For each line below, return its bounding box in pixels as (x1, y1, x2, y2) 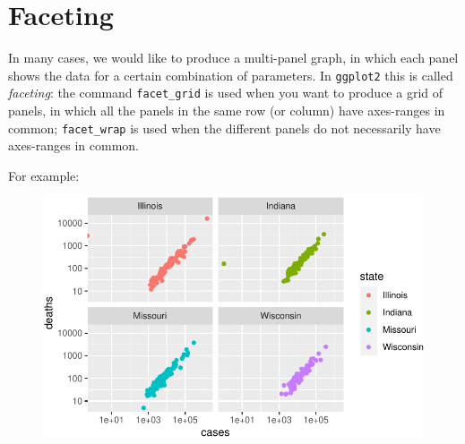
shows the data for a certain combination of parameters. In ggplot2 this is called (8, 65, 453, 84)
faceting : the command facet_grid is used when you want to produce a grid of (8, 83, 443, 102)
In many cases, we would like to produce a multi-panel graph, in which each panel (8, 48, 459, 67)
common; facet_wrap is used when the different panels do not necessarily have (8, 118, 441, 137)
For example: (8, 166, 80, 184)
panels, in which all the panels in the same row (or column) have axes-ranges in (8, 101, 445, 120)
